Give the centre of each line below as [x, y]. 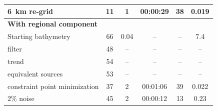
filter [15, 49]
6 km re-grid [30, 11]
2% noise [21, 98]
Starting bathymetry [39, 36]
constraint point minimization [53, 86]
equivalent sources [35, 73]
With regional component [52, 24]
